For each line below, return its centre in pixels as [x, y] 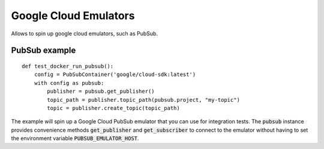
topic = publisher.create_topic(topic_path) [113, 108]
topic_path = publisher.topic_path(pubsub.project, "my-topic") [143, 100]
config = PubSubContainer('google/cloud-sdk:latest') [115, 74]
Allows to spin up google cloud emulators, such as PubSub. [85, 34]
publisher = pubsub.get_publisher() [101, 92]
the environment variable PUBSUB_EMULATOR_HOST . [75, 138]
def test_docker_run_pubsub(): [68, 66]
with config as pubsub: [69, 83]
